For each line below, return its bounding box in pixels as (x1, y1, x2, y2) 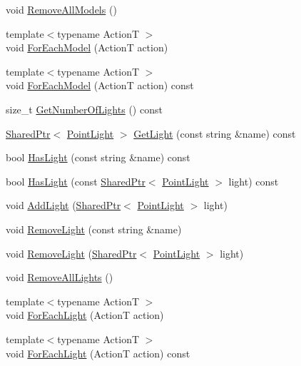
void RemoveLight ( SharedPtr (6, 245, 137, 260)
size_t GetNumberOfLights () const (6, 101, 163, 116)
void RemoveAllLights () (6, 270, 113, 285)
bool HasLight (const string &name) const (6, 150, 190, 165)
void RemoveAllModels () (6, 2, 117, 16)
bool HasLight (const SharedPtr (6, 173, 146, 188)
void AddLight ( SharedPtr (6, 198, 121, 213)
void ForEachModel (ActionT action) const (6, 78, 194, 93)
